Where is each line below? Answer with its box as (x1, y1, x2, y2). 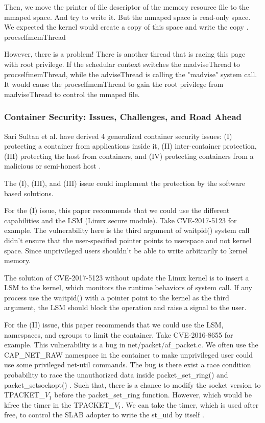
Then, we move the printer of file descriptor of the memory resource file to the (4, 2, 249, 12)
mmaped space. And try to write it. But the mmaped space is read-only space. (4, 11, 251, 22)
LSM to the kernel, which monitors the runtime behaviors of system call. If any (4, 282, 252, 293)
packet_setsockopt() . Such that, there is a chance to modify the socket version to (4, 379, 261, 390)
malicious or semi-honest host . (4, 160, 101, 171)
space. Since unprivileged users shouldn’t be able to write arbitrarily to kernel (4, 245, 248, 255)
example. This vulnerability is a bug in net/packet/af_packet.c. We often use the (4, 339, 258, 350)
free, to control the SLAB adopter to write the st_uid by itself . (4, 409, 204, 420)
